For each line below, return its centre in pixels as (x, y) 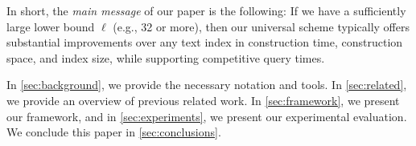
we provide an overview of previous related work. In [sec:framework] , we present (203, 100)
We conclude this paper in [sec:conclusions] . (114, 132)
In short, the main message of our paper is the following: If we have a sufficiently (206, 10)
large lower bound (51, 26)
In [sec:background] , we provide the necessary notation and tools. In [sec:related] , (207, 85)
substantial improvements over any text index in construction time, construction (205, 42)
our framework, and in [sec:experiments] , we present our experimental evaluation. (207, 116)
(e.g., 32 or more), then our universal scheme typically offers (261, 26)
